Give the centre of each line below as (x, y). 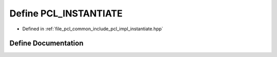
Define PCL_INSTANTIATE (66, 13)
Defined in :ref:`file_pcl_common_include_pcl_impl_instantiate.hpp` (93, 29)
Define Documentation (46, 43)
